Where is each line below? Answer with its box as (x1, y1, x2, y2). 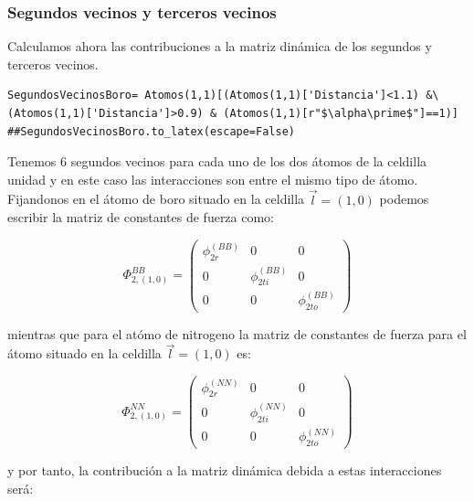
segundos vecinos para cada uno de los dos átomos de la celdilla (70, 152, 427, 171)
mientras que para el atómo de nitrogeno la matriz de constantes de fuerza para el (7, 324, 467, 343)
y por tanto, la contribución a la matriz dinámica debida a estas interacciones (7, 460, 442, 479)
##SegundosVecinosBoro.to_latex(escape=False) (7, 124, 295, 138)
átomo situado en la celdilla (7, 344, 162, 363)
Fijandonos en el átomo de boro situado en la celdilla (7, 189, 305, 208)
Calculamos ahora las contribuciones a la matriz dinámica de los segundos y (7, 37, 432, 56)
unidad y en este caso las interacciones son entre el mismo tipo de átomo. (7, 169, 418, 188)
